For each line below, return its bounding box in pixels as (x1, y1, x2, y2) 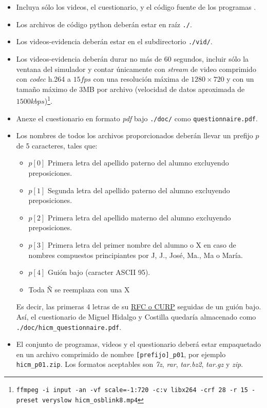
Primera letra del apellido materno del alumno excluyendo (47, 212, 231, 222)
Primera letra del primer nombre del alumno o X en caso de (47, 239, 236, 250)
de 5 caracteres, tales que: (16, 140, 98, 151)
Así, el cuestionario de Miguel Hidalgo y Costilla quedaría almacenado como (16, 311, 256, 322)
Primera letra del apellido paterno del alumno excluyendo (47, 157, 229, 168)
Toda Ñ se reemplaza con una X (28, 284, 130, 294)
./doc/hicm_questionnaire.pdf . (16, 321, 122, 332)
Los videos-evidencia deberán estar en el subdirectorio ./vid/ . (16, 36, 213, 47)
